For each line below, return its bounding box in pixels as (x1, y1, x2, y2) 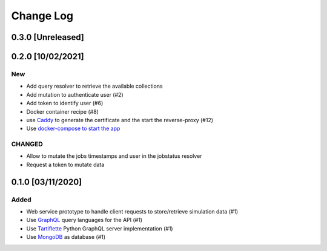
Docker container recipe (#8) (26, 108, 99, 115)
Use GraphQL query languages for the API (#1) (26, 217, 142, 224)
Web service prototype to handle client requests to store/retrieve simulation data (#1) (26, 207, 239, 215)
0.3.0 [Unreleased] (11, 32, 85, 42)
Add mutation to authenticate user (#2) (26, 91, 124, 98)
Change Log (11, 9, 74, 22)
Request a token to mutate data (26, 161, 105, 168)
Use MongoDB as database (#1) (26, 233, 106, 241)
